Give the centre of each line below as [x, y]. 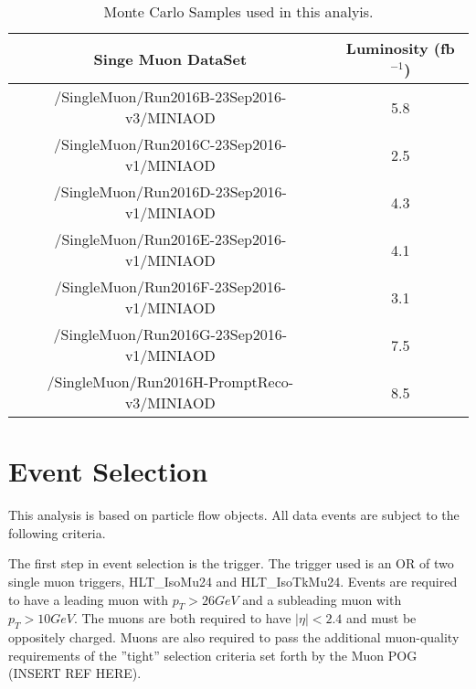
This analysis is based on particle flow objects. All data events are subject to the [234, 515]
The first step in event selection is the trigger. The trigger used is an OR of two [231, 563]
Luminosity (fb [400, 48]
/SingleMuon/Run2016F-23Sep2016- [170, 286]
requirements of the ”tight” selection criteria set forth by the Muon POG [213, 655]
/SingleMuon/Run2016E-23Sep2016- [170, 239]
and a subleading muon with [322, 599]
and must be [381, 618]
